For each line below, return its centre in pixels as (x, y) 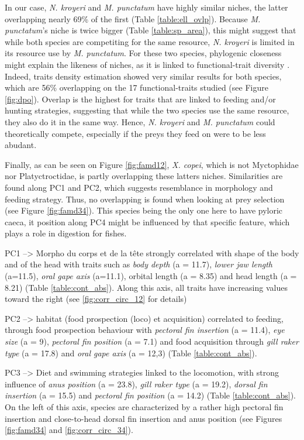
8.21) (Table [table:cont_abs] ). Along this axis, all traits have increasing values (146, 287)
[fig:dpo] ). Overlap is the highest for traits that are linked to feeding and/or (140, 99)
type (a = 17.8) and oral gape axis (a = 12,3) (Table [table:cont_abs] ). (131, 353)
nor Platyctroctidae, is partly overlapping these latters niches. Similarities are (144, 176)
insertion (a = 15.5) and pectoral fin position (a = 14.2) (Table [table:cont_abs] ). (150, 395)
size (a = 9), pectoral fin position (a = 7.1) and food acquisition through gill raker (152, 341)
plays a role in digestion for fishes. (66, 233)
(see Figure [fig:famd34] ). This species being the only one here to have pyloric (144, 210)
